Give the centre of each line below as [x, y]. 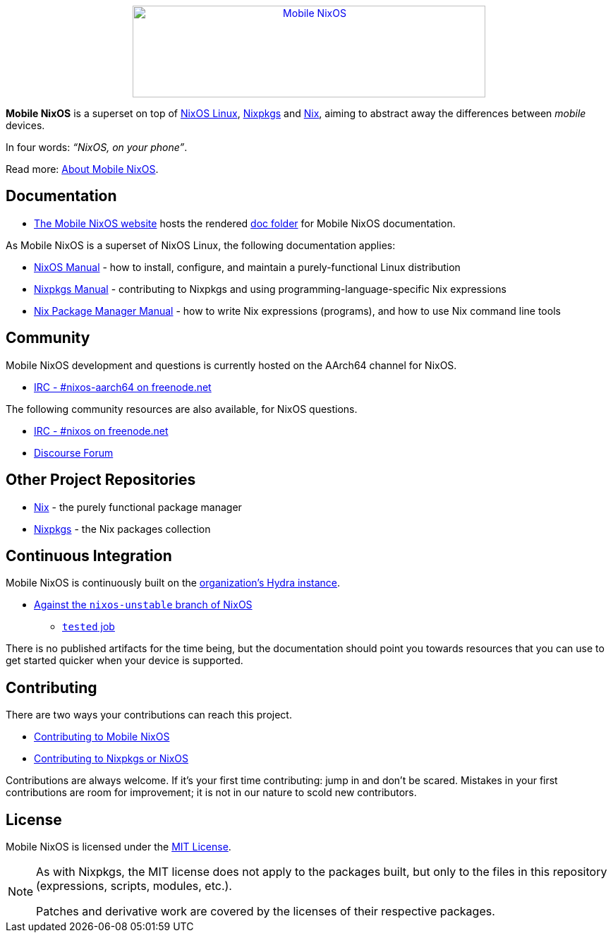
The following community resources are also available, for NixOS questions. [182, 409]
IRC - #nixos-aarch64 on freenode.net [123, 387]
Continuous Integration [89, 555]
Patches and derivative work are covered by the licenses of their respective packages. [266, 912]
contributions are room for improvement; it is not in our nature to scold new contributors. [211, 793]
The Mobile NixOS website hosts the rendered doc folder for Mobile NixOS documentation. [245, 223]
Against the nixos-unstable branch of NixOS [143, 605]
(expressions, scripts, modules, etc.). [134, 886]
